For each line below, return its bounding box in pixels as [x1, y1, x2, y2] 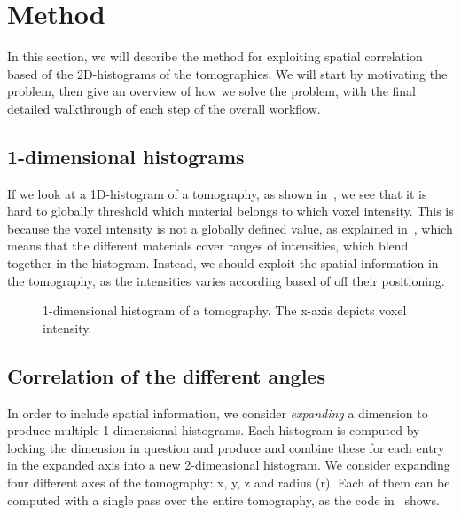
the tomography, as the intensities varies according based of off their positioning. [7, 271, 445, 289]
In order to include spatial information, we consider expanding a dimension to [7, 403, 428, 422]
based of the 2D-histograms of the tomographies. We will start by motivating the [7, 64, 448, 83]
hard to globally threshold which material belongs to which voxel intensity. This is [7, 202, 454, 220]
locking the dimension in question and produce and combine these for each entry [7, 438, 445, 456]
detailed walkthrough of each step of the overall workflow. [7, 99, 321, 117]
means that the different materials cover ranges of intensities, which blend [7, 236, 409, 255]
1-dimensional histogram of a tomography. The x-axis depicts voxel [43, 301, 407, 320]
